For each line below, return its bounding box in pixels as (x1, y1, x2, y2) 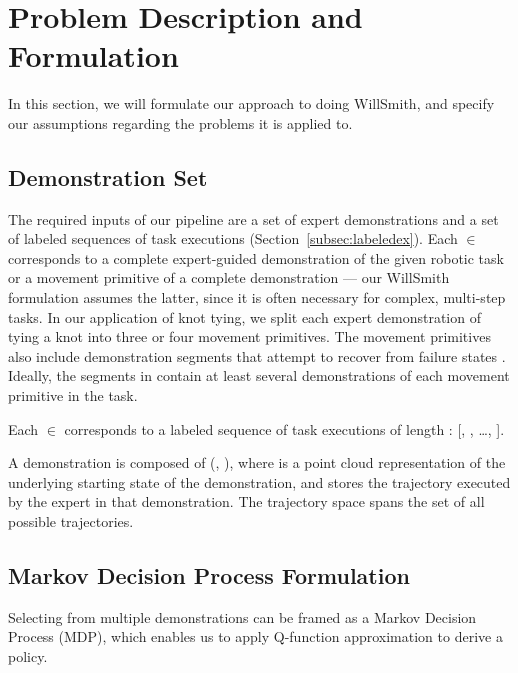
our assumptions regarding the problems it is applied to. (8, 112, 353, 133)
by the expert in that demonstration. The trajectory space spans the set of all (8, 491, 485, 512)
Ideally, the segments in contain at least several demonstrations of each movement (8, 365, 510, 386)
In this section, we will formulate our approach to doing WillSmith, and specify (8, 93, 495, 114)
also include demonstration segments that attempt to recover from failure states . (8, 345, 506, 366)
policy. (8, 646, 48, 666)
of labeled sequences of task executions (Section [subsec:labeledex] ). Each (8, 228, 458, 249)
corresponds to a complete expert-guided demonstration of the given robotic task (8, 247, 504, 268)
